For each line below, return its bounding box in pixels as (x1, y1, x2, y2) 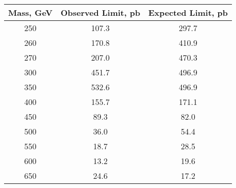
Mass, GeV (8, 6, 53, 18)
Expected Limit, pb (148, 6, 228, 18)
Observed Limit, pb (60, 6, 141, 18)
